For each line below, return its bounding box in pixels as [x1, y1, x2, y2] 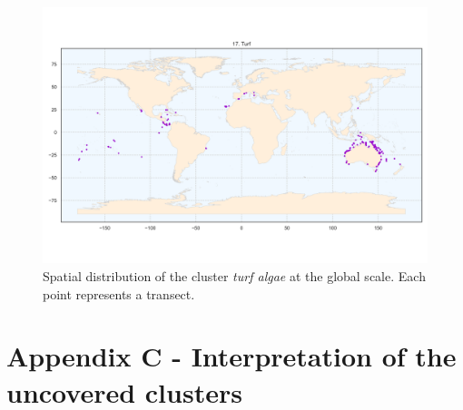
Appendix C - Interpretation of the [6, 337, 457, 375]
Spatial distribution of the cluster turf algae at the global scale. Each [43, 266, 426, 285]
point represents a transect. [43, 284, 195, 303]
